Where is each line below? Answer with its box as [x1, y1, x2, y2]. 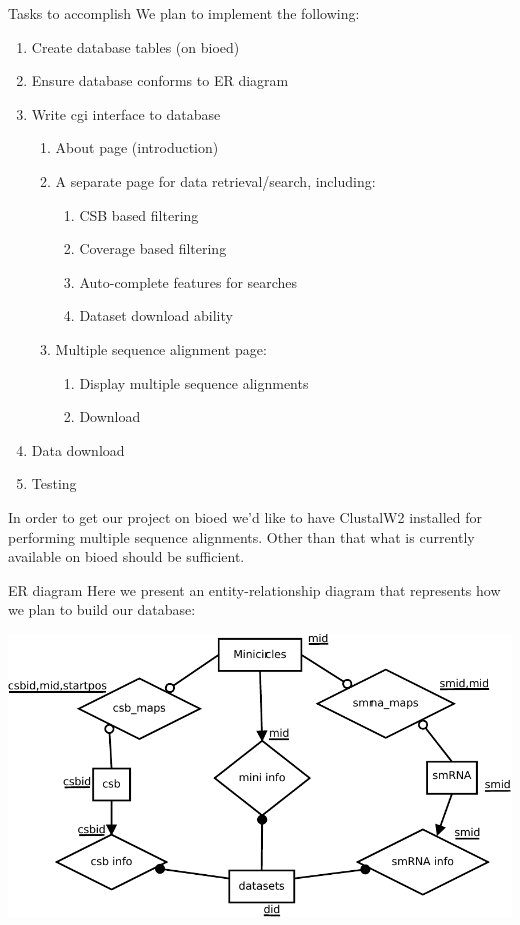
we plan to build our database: [8, 599, 196, 620]
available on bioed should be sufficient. [8, 546, 245, 567]
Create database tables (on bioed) [31, 36, 240, 57]
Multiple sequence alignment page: [55, 338, 267, 359]
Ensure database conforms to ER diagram [31, 70, 289, 91]
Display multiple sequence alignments [79, 372, 309, 393]
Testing [31, 473, 77, 494]
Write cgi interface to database [31, 103, 221, 124]
